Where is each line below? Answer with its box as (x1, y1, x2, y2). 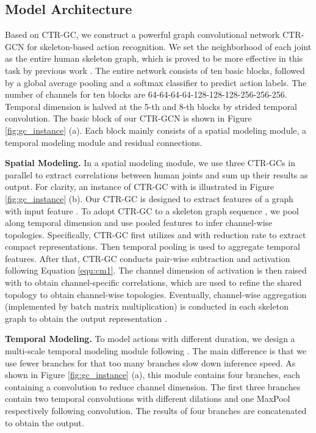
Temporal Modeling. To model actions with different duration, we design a (5, 332, 295, 345)
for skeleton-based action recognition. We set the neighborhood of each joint (27, 40, 312, 53)
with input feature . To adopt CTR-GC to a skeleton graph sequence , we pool (5, 204, 299, 217)
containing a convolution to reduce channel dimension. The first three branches (5, 380, 301, 393)
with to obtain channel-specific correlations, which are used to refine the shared (5, 276, 302, 289)
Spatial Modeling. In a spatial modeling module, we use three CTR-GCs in (5, 156, 295, 169)
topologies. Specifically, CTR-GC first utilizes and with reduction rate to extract (5, 228, 306, 241)
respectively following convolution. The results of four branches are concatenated (5, 404, 307, 417)
